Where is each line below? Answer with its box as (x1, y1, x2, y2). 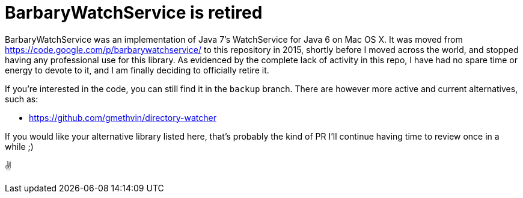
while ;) (5, 141, 34, 152)
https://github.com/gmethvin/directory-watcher (29, 112, 216, 123)
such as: (5, 93, 38, 104)
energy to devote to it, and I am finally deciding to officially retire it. (5, 64, 269, 75)
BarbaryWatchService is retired (5, 2, 263, 23)
